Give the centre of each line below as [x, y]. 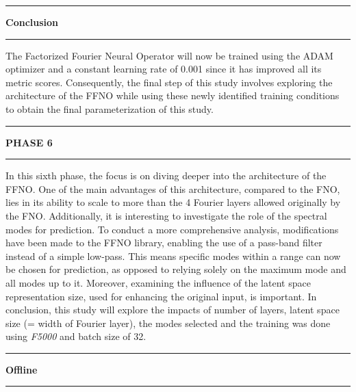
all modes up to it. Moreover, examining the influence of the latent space [158, 282]
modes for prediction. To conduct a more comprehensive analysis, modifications [172, 229]
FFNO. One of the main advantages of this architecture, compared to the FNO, [173, 188]
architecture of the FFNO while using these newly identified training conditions [173, 95]
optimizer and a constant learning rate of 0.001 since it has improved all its [164, 69]
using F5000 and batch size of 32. [76, 336]
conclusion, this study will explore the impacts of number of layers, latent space [173, 310]
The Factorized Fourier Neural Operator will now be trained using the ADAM [169, 55]
